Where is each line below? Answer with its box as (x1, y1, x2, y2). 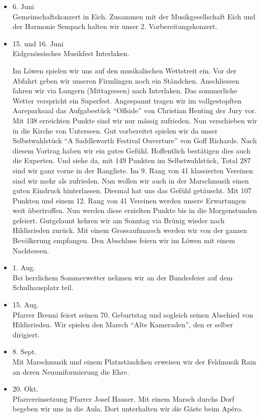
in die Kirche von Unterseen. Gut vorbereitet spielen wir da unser (12, 125, 218, 136)
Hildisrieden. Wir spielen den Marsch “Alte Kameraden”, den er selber (12, 319, 233, 330)
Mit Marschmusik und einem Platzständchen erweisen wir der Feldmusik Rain (12, 356, 256, 367)
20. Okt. (12, 383, 38, 394)
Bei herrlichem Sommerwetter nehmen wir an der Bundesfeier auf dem (12, 272, 233, 282)
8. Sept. (12, 346, 37, 357)
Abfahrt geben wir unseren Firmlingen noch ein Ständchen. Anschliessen (12, 75, 240, 86)
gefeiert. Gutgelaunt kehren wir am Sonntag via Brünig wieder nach (12, 215, 225, 225)
